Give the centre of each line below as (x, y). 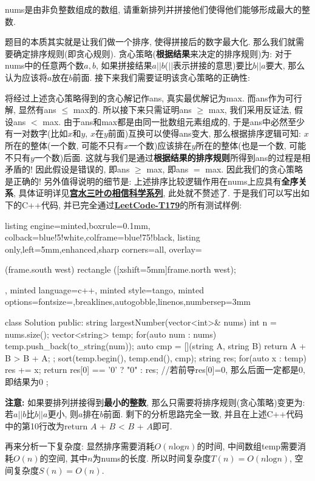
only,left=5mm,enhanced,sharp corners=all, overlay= (103, 249)
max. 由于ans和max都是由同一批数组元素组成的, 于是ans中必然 (165, 121)
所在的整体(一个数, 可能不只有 (64, 145)
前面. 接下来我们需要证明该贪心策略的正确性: (161, 77)
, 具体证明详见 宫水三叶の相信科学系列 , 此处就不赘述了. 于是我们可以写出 (157, 193)
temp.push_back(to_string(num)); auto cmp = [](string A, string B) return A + (156, 346)
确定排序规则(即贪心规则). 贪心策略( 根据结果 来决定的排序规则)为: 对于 (152, 53)
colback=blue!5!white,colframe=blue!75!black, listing (103, 237)
